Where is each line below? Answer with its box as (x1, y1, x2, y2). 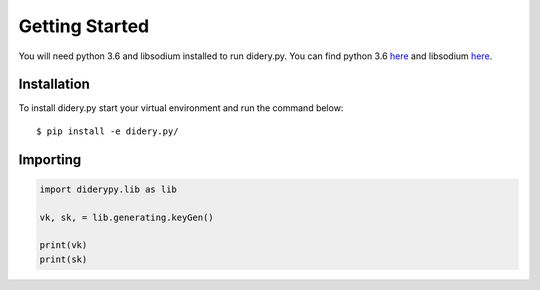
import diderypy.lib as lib (39, 183, 177, 195)
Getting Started (18, 15, 150, 37)
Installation (18, 76, 90, 93)
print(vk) (39, 240, 88, 251)
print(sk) (39, 253, 88, 265)
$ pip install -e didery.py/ (36, 125, 179, 137)
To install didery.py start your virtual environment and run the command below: (18, 102, 344, 114)
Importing (18, 151, 82, 168)
